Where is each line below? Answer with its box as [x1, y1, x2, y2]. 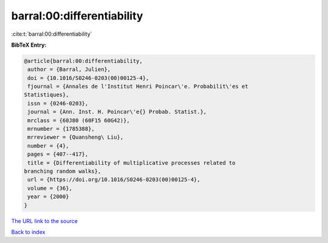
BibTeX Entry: [11, 41, 47, 48]
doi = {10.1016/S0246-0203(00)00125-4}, [27, 75, 149, 81]
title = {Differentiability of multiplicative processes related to [27, 159, 236, 166]
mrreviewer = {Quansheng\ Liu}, [27, 134, 124, 141]
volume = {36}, [27, 185, 73, 191]
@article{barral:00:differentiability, [24, 58, 143, 64]
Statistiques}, [24, 92, 69, 98]
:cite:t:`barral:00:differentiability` [11, 30, 92, 38]
